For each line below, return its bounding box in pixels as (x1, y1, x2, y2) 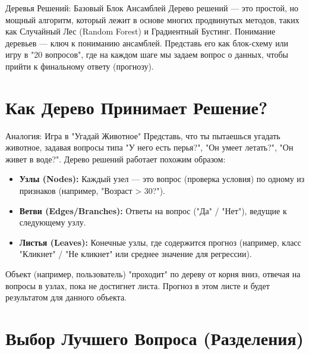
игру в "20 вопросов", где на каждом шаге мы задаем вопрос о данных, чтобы (5, 48, 288, 61)
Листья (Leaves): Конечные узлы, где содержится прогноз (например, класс (19, 236, 301, 248)
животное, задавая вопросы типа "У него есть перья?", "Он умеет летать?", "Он (5, 141, 294, 153)
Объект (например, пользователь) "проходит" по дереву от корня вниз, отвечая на (5, 268, 301, 280)
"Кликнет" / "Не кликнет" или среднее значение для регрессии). (19, 248, 252, 260)
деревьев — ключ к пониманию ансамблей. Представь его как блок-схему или (5, 36, 289, 49)
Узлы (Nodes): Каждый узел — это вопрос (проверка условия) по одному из (19, 173, 305, 185)
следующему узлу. (19, 216, 86, 228)
